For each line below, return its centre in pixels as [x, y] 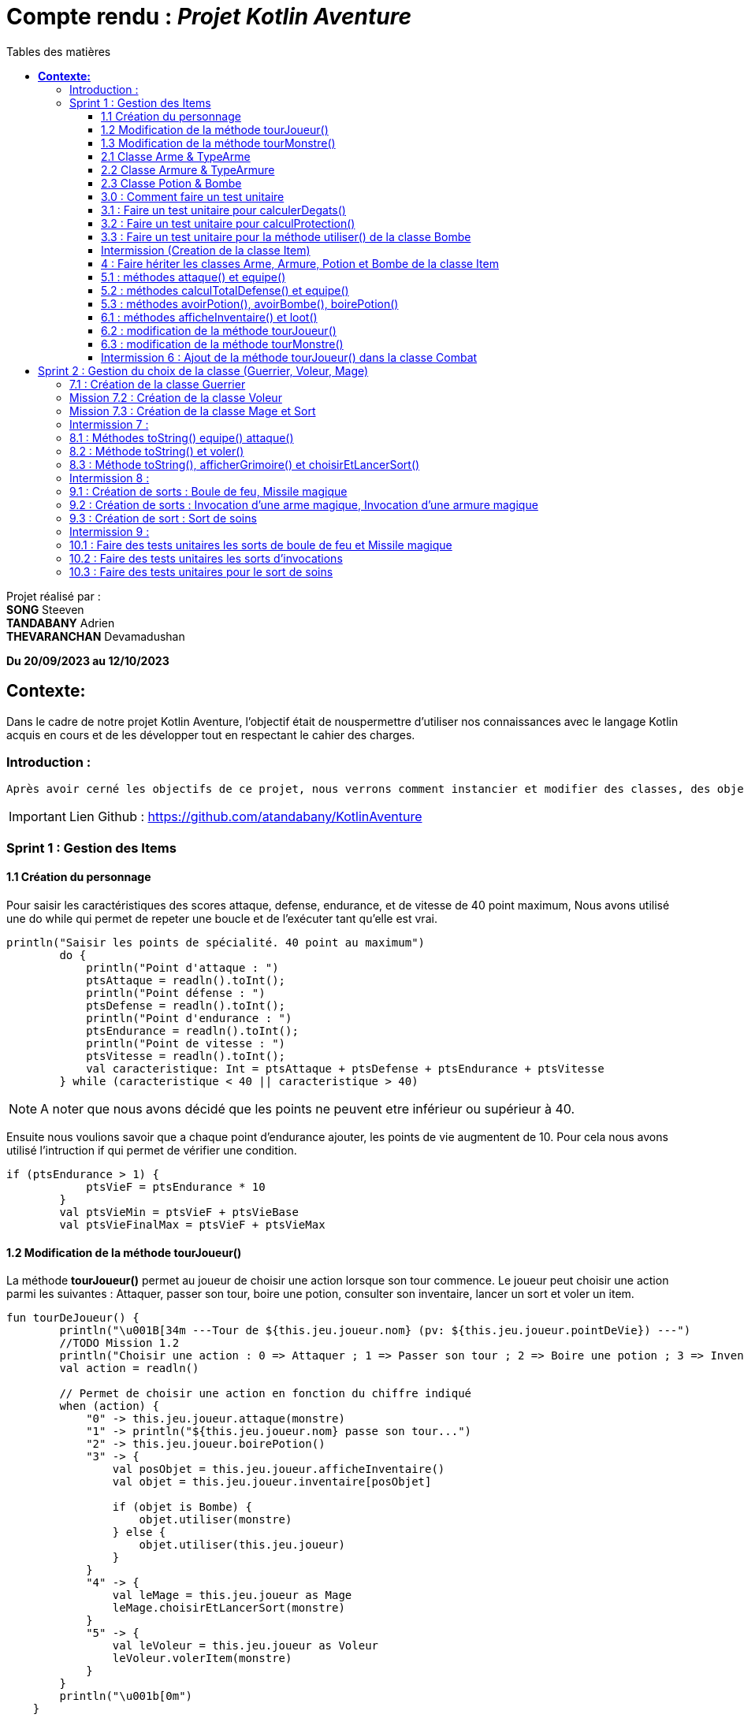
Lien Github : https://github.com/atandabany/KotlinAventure [246, 817]
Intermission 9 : [110, 531]
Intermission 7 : [109, 424]
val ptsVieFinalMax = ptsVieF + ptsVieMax [192, 1224]
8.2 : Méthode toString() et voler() [157, 451]
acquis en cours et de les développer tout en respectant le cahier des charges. [211, 734]
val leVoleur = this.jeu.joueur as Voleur [246, 1646]
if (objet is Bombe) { [182, 1507]
